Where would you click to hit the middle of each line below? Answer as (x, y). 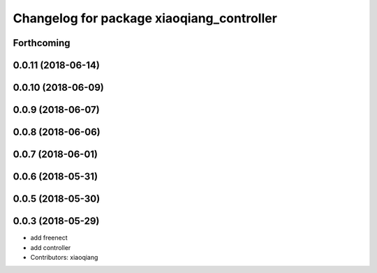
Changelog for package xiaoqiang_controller (145, 18)
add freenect (49, 238)
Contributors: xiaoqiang (64, 257)
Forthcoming (42, 43)
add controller (51, 247)
